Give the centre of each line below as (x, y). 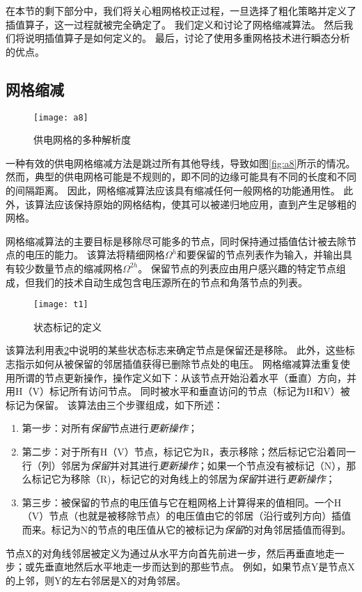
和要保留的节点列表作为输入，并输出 (259, 255)
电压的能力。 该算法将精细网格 (95, 255)
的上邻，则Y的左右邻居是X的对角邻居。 (96, 580)
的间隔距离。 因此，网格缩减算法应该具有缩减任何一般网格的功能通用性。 (173, 190)
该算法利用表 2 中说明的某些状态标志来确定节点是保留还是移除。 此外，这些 (175, 350)
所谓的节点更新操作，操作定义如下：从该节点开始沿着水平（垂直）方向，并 (186, 377)
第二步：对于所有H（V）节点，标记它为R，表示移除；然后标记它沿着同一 (189, 451)
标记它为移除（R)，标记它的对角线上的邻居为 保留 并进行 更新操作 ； (183, 479)
